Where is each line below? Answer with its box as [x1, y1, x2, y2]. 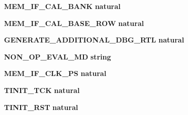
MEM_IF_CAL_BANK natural [4, 1, 121, 11]
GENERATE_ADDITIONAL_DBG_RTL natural [4, 34, 184, 45]
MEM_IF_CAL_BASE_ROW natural [4, 17, 144, 28]
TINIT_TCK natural [4, 84, 80, 95]
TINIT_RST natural [4, 101, 78, 112]
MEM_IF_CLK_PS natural [4, 68, 107, 78]
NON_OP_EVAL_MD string [4, 51, 111, 61]
